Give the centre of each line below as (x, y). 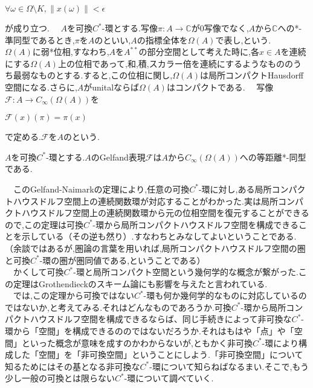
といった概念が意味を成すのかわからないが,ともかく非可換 (137, 342)
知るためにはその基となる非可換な (73, 366)
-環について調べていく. (169, 378)
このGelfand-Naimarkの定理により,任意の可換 (101, 189)
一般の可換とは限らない (68, 378)
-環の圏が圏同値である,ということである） (122, 260)
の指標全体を (162, 40)
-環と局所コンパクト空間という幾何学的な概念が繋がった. (186, 272)
